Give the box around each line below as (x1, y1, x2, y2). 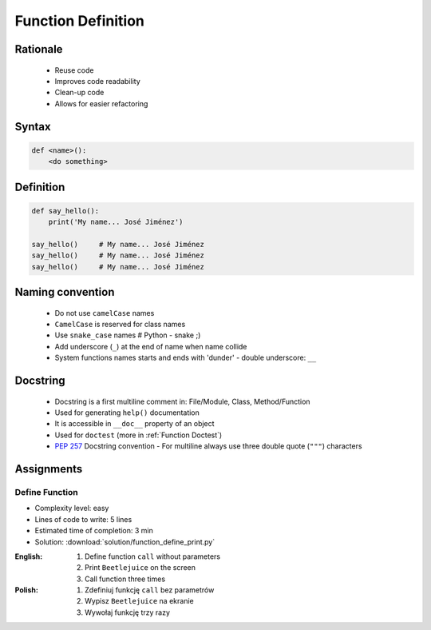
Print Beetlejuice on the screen (85, 563, 196, 572)
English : (14, 552, 43, 561)
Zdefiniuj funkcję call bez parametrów (85, 585, 215, 595)
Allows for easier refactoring (54, 98, 148, 108)
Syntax (14, 120, 51, 134)
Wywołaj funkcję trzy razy (85, 608, 171, 617)
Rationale (14, 42, 63, 56)
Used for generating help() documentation (54, 408, 200, 417)
